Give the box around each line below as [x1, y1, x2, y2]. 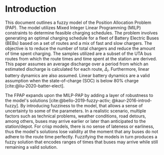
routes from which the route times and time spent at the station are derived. [5, 56, 157, 61]
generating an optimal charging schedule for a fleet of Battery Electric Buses [5, 35, 159, 41]
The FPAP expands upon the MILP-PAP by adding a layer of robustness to [5, 92, 154, 98]
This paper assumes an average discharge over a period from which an [5, 61, 149, 67]
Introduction [5, 3, 57, 15]
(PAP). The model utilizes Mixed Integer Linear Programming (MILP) [5, 24, 141, 30]
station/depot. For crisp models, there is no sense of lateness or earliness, [5, 123, 155, 129]
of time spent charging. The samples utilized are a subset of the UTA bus [5, 50, 152, 57]
